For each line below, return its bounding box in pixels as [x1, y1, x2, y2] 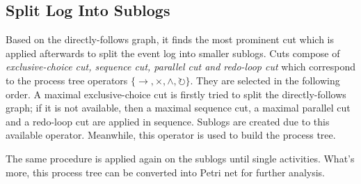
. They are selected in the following [190, 72, 340, 87]
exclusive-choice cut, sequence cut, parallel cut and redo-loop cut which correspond [6, 59, 355, 74]
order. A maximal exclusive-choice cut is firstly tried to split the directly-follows [6, 86, 346, 101]
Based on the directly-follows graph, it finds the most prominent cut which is [6, 32, 335, 47]
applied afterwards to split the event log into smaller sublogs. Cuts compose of [6, 45, 340, 60]
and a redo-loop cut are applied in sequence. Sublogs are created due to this [6, 114, 330, 128]
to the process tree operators [6, 72, 128, 87]
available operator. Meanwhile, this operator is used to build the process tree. [6, 128, 336, 142]
